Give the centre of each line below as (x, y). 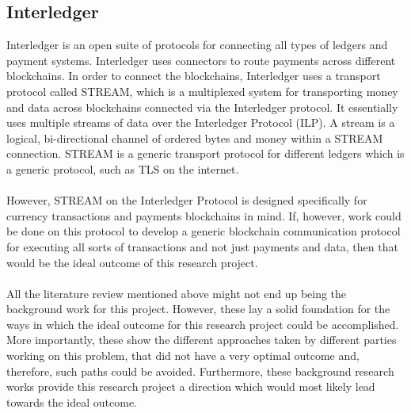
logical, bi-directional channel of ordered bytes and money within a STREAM (195, 138)
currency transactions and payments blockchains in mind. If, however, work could (204, 215)
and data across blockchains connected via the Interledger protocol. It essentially (202, 107)
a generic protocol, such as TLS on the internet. (123, 168)
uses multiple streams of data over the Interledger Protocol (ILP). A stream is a (201, 122)
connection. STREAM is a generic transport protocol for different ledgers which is (205, 153)
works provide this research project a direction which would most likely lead (191, 386)
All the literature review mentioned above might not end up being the (177, 293)
